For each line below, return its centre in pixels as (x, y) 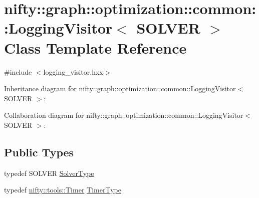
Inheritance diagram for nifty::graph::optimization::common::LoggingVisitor (120, 88)
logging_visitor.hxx (73, 71)
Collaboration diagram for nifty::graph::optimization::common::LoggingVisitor (124, 115)
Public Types (39, 152)
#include (18, 71)
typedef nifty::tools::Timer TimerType (63, 190)
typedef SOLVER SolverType (49, 173)
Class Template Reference (95, 47)
